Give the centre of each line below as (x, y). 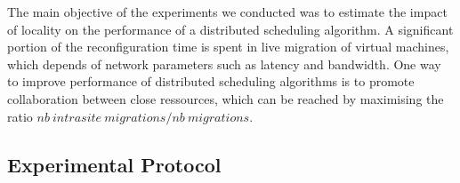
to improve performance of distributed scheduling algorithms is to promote (211, 81)
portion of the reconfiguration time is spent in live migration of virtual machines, (228, 47)
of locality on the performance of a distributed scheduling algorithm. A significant (230, 29)
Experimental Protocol (114, 164)
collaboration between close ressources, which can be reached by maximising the (226, 98)
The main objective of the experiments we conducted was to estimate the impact (227, 12)
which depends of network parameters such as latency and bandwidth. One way (224, 64)
